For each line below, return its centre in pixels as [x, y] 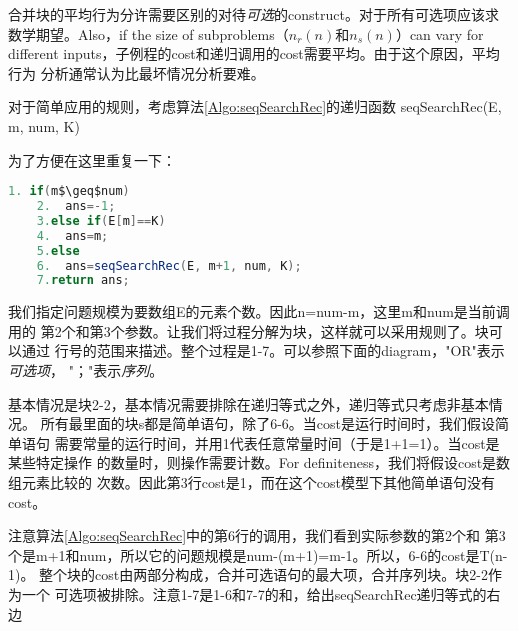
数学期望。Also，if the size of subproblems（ [148, 33]
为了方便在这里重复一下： [92, 159]
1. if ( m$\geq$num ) [69, 191]
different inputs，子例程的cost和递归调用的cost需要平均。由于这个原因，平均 [254, 53]
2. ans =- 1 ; [76, 206]
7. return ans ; [83, 280]
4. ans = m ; [72, 235]
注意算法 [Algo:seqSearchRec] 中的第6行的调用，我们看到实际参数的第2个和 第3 [257, 535]
